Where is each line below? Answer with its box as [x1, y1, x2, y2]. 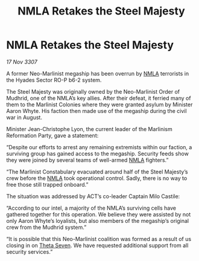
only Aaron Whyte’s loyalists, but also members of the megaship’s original [6, 217, 189, 224]
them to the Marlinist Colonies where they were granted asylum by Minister [6, 101, 193, 108]
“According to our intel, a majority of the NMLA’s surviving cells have [6, 204, 177, 211]
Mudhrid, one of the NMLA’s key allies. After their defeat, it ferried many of [6, 94, 191, 101]
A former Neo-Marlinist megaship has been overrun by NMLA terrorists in [6, 69, 189, 77]
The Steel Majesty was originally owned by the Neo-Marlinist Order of [6, 88, 180, 95]
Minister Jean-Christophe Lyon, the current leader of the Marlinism [6, 125, 173, 132]
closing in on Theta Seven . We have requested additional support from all [6, 242, 189, 249]
